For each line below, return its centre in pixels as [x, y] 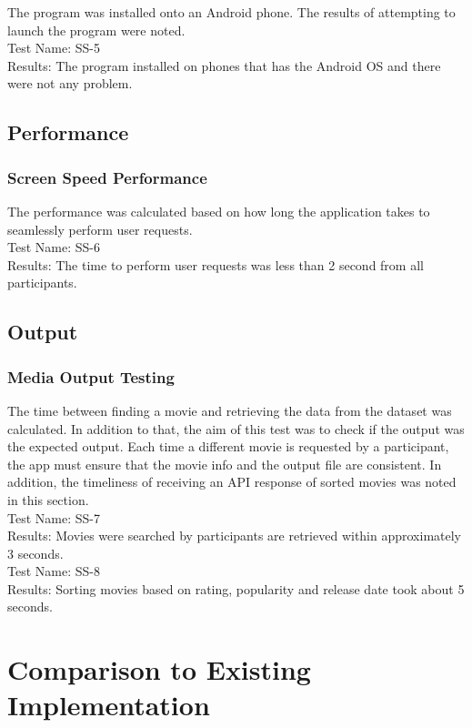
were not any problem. [70, 83]
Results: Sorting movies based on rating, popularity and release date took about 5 [236, 588]
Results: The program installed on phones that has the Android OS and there [224, 65]
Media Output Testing [91, 376]
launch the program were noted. [96, 30]
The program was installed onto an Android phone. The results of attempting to [231, 12]
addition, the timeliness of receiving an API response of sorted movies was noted [232, 482]
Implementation [109, 705]
